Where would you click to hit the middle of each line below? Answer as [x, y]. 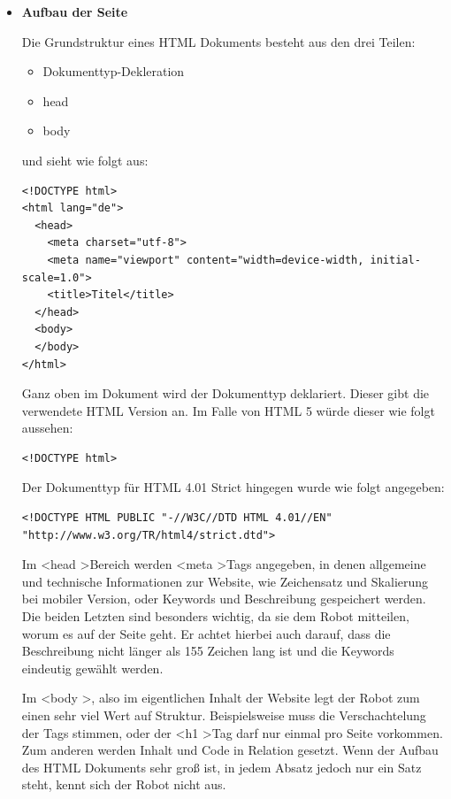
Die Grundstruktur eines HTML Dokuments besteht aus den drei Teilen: [218, 41]
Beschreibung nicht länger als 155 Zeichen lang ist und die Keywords [208, 651]
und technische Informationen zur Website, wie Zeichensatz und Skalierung [225, 581]
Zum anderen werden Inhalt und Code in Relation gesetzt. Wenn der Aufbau [230, 750]
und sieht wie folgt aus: [85, 160]
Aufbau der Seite [75, 12]
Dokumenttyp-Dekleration [114, 71]
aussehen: [47, 428]
